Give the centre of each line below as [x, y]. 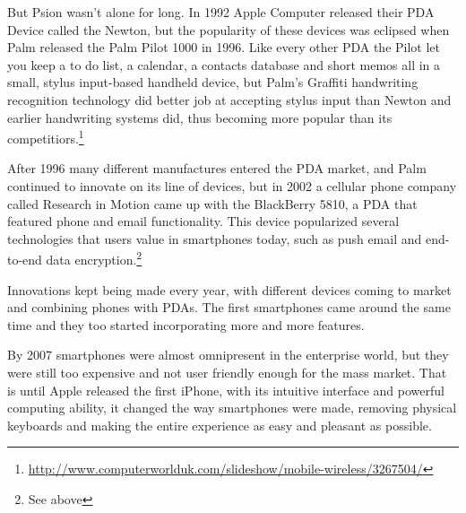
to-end [25, 260]
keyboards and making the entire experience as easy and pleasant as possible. [220, 425]
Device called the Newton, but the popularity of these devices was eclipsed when [229, 29]
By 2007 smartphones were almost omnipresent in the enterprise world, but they [228, 355]
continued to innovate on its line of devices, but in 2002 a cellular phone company [232, 186]
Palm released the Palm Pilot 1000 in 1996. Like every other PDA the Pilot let [224, 47]
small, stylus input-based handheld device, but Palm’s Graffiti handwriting [213, 82]
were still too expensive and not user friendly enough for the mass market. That [227, 372]
